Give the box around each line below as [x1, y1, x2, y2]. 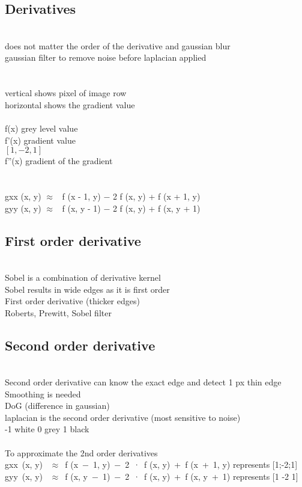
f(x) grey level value [5, 121, 78, 134]
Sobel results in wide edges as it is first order [5, 283, 170, 295]
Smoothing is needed [5, 387, 81, 400]
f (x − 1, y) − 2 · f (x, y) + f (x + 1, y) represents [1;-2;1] [65, 458, 298, 471]
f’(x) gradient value [5, 133, 76, 146]
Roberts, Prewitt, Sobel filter [5, 306, 112, 319]
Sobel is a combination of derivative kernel [5, 271, 161, 283]
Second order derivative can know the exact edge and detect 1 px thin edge [5, 376, 282, 388]
